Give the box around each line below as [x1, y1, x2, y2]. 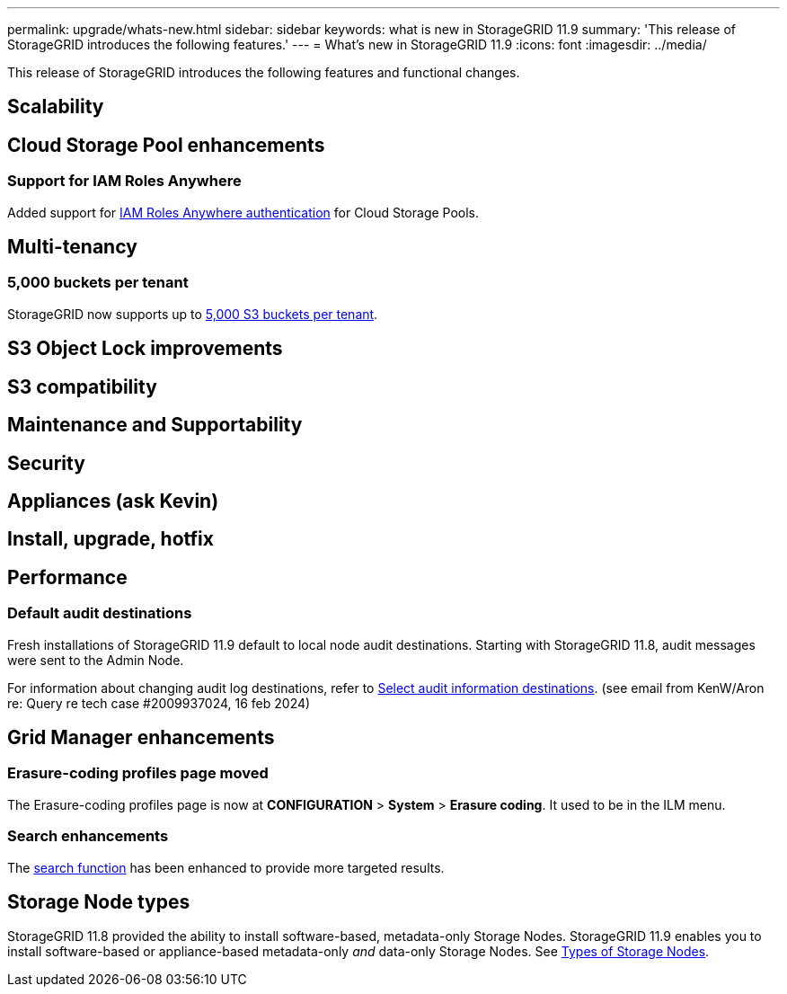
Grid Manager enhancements [7, 726, 275, 750]
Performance [7, 565, 128, 589]
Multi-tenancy [7, 235, 137, 259]
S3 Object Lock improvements [7, 337, 283, 360]
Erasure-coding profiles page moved [7, 764, 269, 783]
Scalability [7, 95, 104, 119]
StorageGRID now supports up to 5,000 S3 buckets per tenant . [7, 306, 378, 322]
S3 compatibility [7, 375, 157, 398]
